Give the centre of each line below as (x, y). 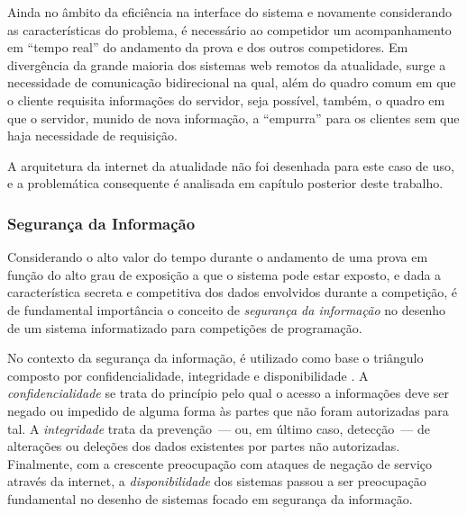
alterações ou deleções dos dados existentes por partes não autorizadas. (204, 446)
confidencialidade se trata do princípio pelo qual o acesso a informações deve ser (229, 393)
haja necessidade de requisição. (92, 135)
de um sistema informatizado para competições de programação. (185, 327)
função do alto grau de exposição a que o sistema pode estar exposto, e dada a (224, 274)
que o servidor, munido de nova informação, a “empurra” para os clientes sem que (233, 117)
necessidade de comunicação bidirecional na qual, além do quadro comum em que (232, 82)
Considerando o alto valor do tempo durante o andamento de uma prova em (218, 257)
